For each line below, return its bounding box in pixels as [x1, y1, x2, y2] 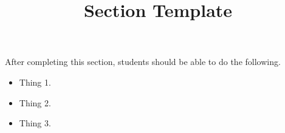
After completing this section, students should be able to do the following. [5, 55, 281, 68]
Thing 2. [19, 96, 51, 109]
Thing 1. [19, 75, 51, 88]
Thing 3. [19, 117, 51, 129]
